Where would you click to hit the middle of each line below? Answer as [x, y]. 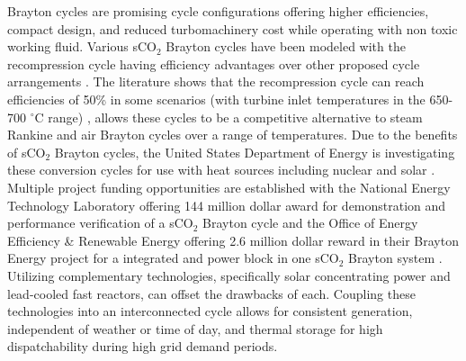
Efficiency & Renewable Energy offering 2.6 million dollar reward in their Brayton [233, 240]
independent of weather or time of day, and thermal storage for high [195, 328]
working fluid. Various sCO [82, 46]
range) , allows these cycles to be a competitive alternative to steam [235, 117]
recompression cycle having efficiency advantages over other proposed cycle [214, 63]
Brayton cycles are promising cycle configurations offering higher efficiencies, [218, 11]
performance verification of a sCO [100, 223]
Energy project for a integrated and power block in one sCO [173, 258]
